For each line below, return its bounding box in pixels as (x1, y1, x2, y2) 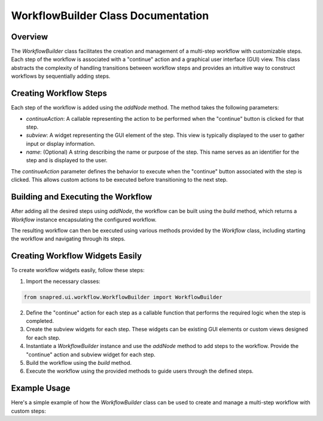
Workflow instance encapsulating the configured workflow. (11, 216, 157, 223)
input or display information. (26, 140, 96, 147)
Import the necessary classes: (26, 277, 101, 285)
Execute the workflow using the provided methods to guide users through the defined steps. (26, 368, 254, 375)
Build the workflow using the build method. (26, 359, 132, 366)
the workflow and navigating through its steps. (11, 235, 126, 242)
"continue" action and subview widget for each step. (26, 350, 156, 358)
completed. (26, 318, 54, 324)
